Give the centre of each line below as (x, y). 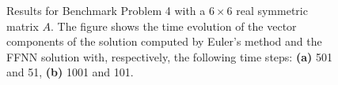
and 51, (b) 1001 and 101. (70, 72)
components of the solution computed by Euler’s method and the (164, 41)
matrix (23, 26)
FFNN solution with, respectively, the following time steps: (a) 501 (169, 56)
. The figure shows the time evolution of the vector (174, 26)
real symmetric (272, 10)
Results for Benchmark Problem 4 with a (106, 10)
